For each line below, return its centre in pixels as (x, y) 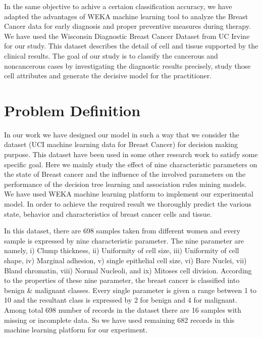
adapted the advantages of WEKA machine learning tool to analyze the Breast (126, 16)
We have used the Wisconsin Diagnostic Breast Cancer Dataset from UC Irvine (127, 36)
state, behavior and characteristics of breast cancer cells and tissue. (108, 213)
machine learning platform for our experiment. (76, 330)
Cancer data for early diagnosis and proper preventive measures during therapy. (127, 26)
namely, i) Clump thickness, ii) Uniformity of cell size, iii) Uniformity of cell (122, 250)
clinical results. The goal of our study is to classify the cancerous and (111, 55)
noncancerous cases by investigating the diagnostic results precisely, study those (127, 65)
